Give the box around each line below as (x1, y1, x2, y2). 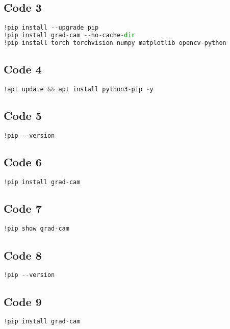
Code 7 (4, 200, 42, 216)
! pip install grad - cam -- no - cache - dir (4, 32, 135, 39)
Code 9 (4, 293, 42, 309)
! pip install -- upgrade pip (4, 24, 99, 32)
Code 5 (4, 108, 42, 123)
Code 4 (4, 61, 42, 77)
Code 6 (4, 154, 42, 170)
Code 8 (4, 247, 42, 263)
